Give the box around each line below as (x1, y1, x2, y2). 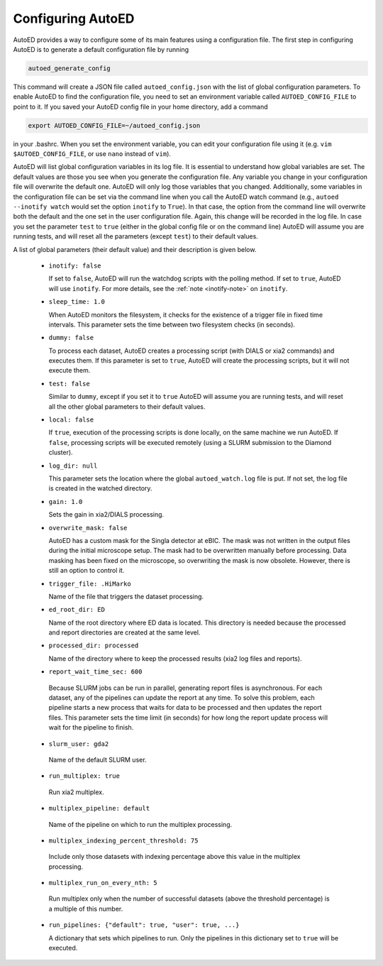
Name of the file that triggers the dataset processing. (48, 592, 204, 600)
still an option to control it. (48, 566, 125, 575)
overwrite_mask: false (48, 524, 128, 532)
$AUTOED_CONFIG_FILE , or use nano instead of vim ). (13, 150, 172, 158)
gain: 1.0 (48, 498, 83, 505)
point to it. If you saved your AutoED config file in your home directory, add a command (13, 102, 268, 111)
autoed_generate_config (28, 64, 111, 72)
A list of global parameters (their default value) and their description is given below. (13, 245, 257, 253)
